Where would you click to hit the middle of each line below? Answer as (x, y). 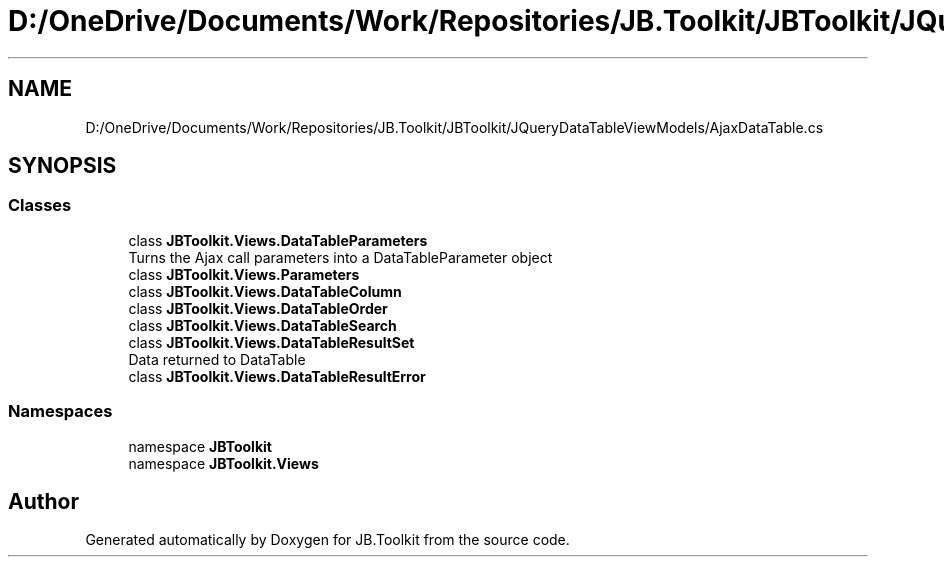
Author (43, 501)
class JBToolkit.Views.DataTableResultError (277, 376)
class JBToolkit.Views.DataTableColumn (265, 291)
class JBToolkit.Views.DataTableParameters (278, 240)
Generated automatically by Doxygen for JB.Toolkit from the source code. (327, 540)
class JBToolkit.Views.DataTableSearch (262, 325)
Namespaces (60, 411)
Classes (40, 205)
